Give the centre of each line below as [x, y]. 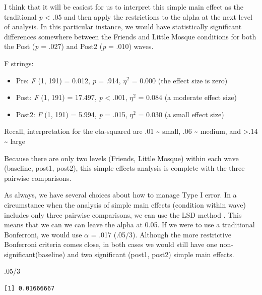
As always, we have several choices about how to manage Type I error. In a [120, 195]
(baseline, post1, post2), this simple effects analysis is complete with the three [124, 168]
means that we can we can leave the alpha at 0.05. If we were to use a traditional [129, 225]
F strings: [19, 63]
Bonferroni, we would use [43, 234]
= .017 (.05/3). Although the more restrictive [161, 234]
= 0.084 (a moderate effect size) [187, 97]
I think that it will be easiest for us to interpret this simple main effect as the [124, 7]
